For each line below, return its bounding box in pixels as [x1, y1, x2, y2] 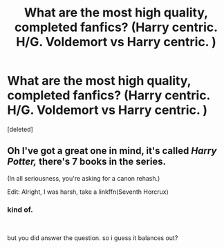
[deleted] [7, 125, 33, 133]
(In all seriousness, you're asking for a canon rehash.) [7, 174, 160, 182]
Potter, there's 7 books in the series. [7, 156, 167, 168]
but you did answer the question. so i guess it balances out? [7, 234, 178, 242]
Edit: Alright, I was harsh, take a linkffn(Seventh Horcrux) [7, 188, 169, 196]
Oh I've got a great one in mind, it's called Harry [7, 145, 217, 157]
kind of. [7, 205, 33, 215]
